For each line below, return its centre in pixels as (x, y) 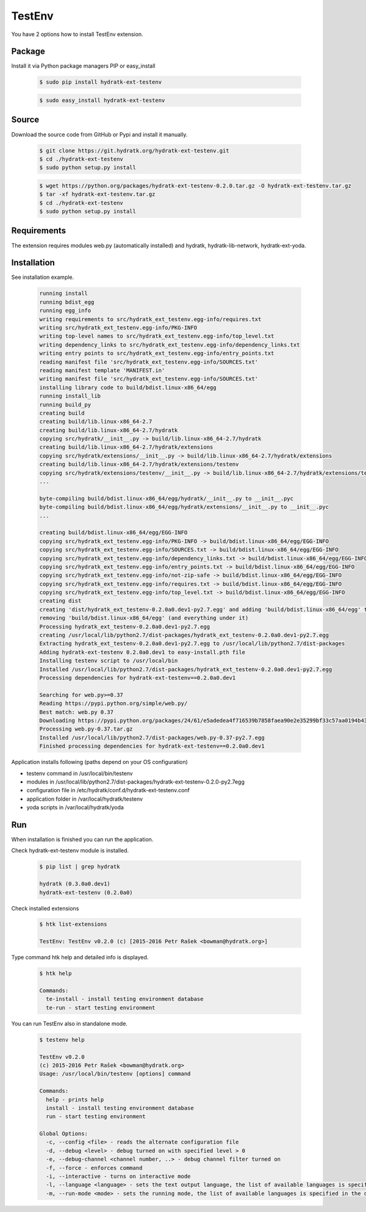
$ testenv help (62, 1040)
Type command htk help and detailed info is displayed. (80, 958)
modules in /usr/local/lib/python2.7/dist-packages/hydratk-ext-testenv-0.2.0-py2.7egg (136, 782)
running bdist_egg (67, 302)
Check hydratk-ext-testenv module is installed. (70, 851)
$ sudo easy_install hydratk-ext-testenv (102, 100)
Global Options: (64, 1134)
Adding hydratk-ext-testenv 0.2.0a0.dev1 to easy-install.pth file (142, 652)
